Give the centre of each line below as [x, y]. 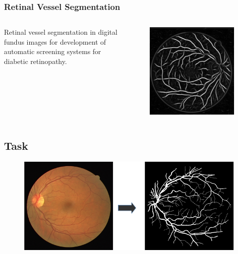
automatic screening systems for [53, 51]
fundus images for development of [55, 41]
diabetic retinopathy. [35, 61]
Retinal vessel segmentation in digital [61, 32]
